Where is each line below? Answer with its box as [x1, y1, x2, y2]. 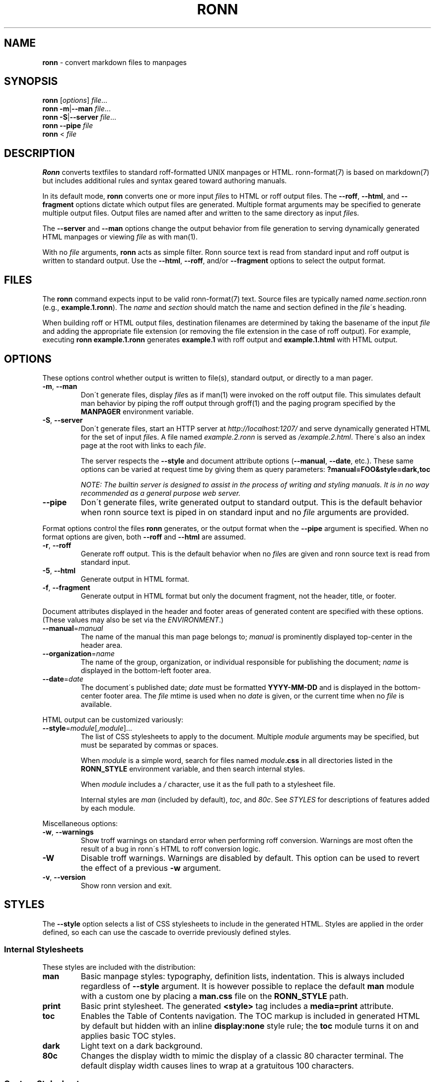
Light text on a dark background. [80, 1040, 203, 1051]
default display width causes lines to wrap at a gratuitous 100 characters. [80, 1060, 354, 1071]
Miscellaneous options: [42, 819, 118, 828]
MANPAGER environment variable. [80, 407, 194, 416]
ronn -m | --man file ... [42, 104, 111, 113]
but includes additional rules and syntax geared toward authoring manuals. [42, 176, 287, 185]
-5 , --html [42, 566, 76, 575]
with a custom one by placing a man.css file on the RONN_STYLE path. [80, 991, 349, 1001]
